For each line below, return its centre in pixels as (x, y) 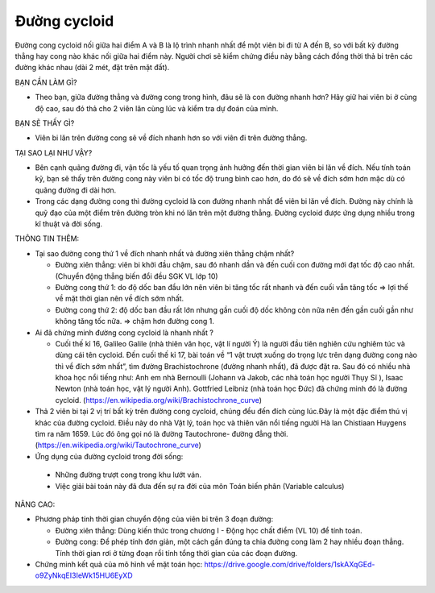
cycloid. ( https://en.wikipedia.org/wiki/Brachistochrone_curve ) (158, 400)
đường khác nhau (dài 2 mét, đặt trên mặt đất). (92, 68)
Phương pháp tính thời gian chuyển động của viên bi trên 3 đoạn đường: (154, 519)
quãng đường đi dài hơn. (76, 190)
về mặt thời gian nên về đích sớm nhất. (120, 299)
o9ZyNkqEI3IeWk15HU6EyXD (84, 575)
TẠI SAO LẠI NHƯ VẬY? (54, 152)
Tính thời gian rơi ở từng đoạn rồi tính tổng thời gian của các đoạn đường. (176, 553)
